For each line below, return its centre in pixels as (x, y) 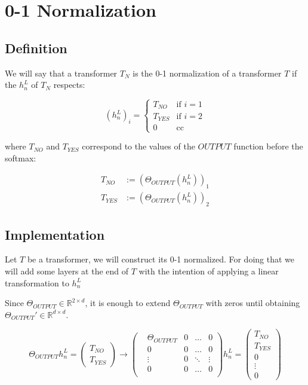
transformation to (37, 282)
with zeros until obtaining (253, 303)
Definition (36, 48)
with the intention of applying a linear (209, 271)
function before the (268, 146)
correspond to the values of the (138, 146)
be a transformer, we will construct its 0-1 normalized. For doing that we (161, 259)
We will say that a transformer (61, 73)
